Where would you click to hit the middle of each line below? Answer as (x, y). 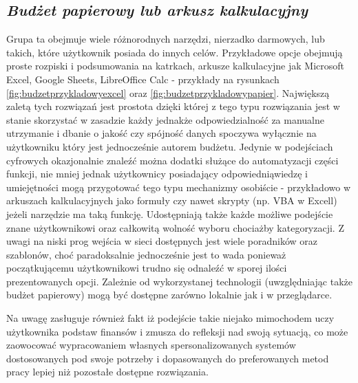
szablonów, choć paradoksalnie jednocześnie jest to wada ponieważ (146, 254)
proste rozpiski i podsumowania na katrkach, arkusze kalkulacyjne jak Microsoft (176, 66)
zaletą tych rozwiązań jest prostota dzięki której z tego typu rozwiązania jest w (173, 106)
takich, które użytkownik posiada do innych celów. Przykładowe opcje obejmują (175, 52)
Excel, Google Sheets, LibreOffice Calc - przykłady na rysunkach (143, 79)
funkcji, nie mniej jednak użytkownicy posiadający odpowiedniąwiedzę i (157, 174)
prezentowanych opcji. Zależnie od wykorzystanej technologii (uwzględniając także (179, 281)
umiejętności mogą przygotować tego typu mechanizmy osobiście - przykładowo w (178, 187)
